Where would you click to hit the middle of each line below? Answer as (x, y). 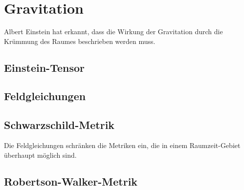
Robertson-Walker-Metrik (71, 181)
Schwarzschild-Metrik (59, 125)
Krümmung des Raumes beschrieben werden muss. (80, 41)
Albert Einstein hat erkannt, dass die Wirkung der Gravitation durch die (113, 32)
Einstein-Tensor (44, 67)
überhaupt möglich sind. (40, 155)
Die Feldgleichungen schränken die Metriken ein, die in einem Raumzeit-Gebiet (122, 145)
